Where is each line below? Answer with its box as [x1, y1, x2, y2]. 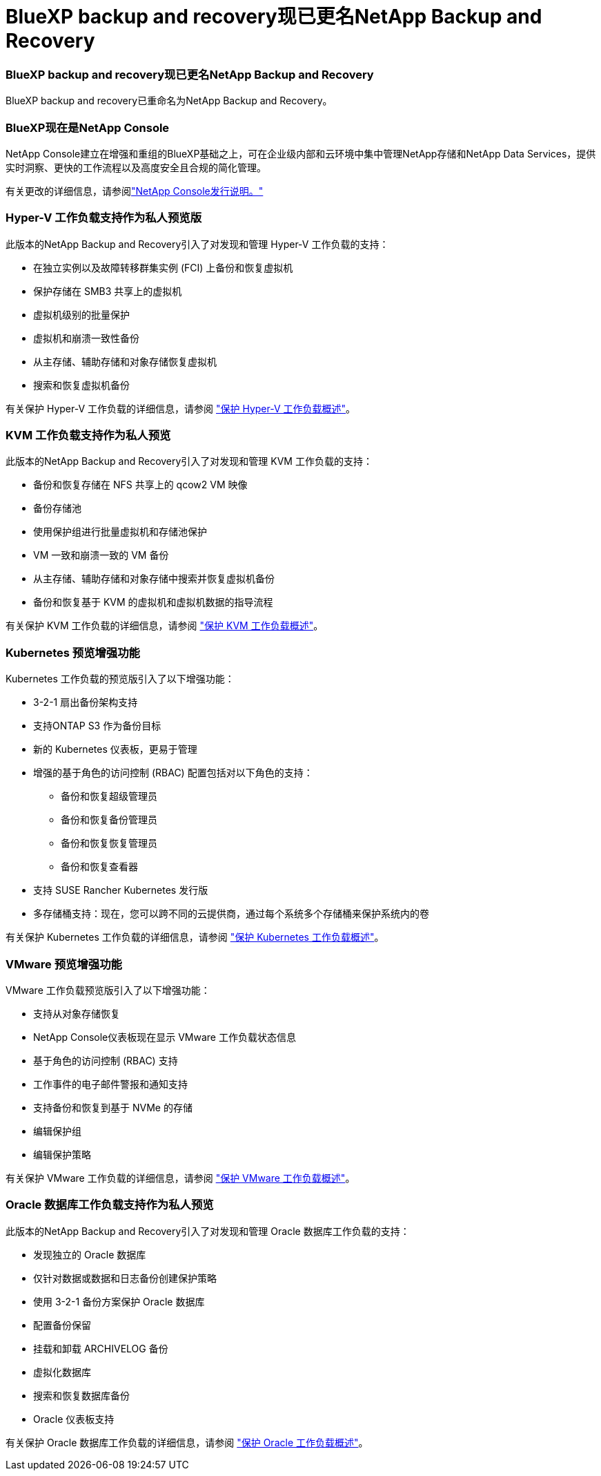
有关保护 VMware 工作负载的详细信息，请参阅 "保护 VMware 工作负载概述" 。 [6, 1171, 355, 1184]
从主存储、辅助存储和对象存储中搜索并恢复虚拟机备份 [33, 573, 275, 585]
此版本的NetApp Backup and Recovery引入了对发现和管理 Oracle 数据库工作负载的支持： [6, 1225, 410, 1237]
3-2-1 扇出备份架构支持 [33, 696, 138, 709]
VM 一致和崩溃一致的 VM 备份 [33, 549, 169, 562]
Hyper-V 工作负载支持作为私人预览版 [6, 211, 202, 225]
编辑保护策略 [33, 1148, 91, 1160]
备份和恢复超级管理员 [61, 790, 157, 803]
